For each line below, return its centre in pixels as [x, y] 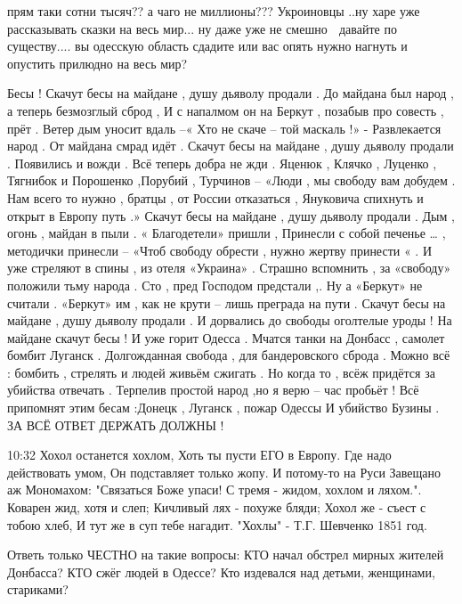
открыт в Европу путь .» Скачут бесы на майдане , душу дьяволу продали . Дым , [231, 215]
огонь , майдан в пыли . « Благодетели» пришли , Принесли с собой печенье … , [227, 233]
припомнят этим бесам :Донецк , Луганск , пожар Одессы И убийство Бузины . [223, 408]
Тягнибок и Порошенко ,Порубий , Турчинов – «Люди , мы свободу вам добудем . [231, 180]
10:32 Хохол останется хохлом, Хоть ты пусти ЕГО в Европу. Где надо [199, 455]
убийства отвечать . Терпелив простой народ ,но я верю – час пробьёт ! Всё [213, 390]
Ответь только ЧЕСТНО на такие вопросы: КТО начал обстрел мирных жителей [226, 555]
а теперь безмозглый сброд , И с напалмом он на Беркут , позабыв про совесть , [226, 110]
